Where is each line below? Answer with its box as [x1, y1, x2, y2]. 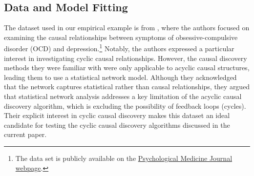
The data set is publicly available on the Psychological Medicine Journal [15, 153, 233, 163]
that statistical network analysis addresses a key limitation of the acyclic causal [4, 91, 242, 101]
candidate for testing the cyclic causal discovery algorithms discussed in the [4, 119, 230, 130]
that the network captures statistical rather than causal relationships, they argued [4, 81, 250, 92]
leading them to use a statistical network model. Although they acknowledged [4, 72, 237, 82]
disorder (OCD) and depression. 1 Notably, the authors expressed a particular [4, 42, 234, 54]
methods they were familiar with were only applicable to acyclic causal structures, [4, 62, 250, 73]
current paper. [4, 129, 47, 139]
